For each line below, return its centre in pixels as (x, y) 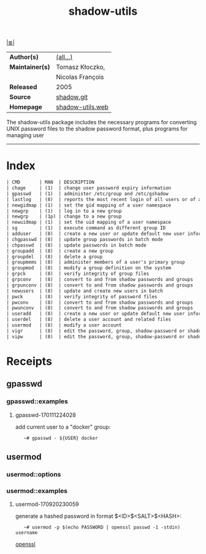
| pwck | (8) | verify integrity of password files (82, 296)
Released (23, 87)
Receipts (29, 361)
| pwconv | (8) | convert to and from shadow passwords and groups (100, 303)
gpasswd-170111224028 (46, 415)
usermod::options (34, 474)
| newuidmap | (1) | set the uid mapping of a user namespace (89, 223)
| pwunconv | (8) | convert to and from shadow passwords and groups (100, 308)
